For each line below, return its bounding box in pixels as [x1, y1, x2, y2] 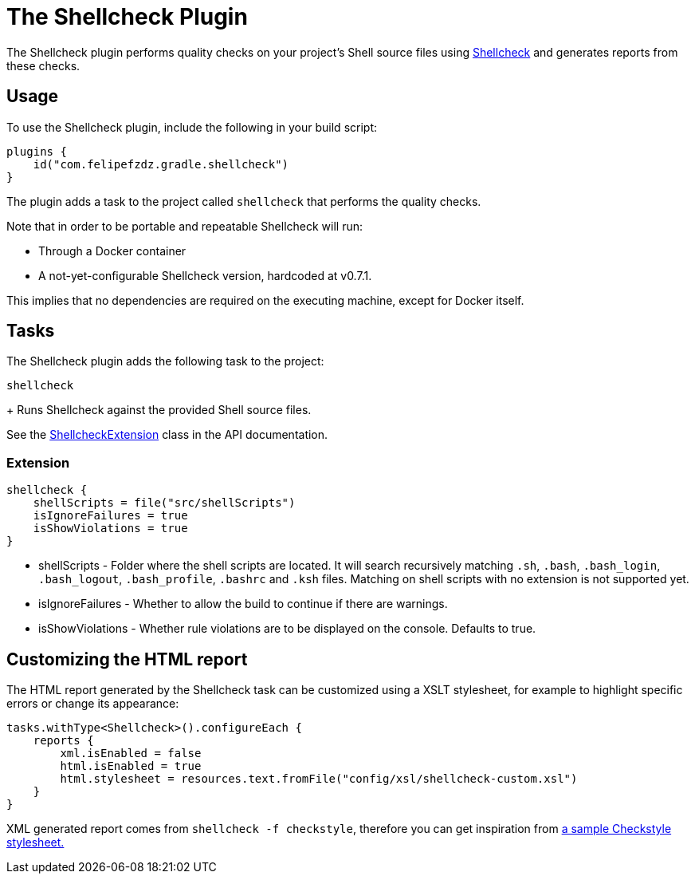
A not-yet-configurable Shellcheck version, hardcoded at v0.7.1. [38, 268, 372, 282]
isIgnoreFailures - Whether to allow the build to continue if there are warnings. [38, 597, 448, 611]
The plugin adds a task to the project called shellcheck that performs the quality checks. [6, 194, 481, 208]
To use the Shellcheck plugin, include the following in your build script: [6, 120, 378, 134]
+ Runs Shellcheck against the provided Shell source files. [6, 403, 312, 417]
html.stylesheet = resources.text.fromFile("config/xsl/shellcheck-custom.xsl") [60, 772, 578, 786]
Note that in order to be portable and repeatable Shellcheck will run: [6, 219, 363, 233]
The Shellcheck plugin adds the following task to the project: [6, 354, 324, 369]
